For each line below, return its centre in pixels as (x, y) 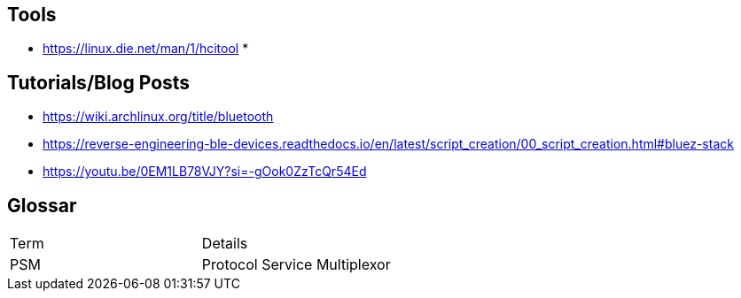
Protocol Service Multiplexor (296, 265)
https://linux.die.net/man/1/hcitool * (146, 49)
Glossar (42, 205)
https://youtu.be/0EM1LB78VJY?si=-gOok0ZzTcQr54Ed (205, 172)
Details (225, 244)
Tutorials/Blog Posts (99, 82)
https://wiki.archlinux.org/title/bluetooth (158, 117)
